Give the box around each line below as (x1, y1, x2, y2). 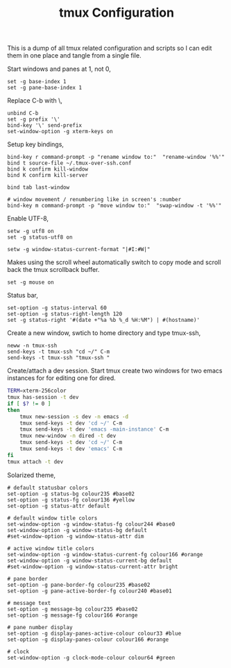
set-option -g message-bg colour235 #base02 (7, 606, 138, 613)
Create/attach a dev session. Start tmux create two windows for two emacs (7, 366, 223, 375)
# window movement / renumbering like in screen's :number (7, 196, 182, 203)
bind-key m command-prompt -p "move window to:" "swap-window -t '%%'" (7, 203, 222, 209)
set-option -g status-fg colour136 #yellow (7, 496, 135, 504)
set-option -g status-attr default (7, 502, 110, 509)
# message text (7, 599, 51, 606)
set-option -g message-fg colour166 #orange (7, 612, 138, 619)
